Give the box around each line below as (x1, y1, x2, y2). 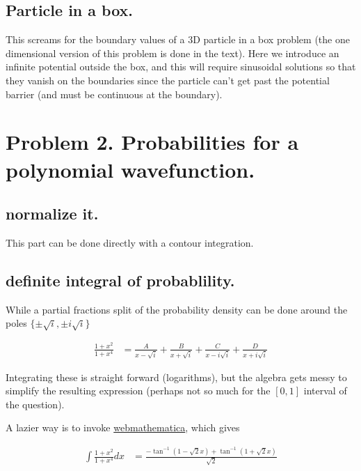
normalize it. (6, 203, 99, 224)
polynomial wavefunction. (6, 155, 255, 183)
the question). (6, 396, 65, 411)
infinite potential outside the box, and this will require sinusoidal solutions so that (6, 59, 356, 74)
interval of (303, 383, 347, 398)
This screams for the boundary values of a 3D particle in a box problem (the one (6, 32, 350, 47)
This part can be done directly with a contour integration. (6, 235, 254, 249)
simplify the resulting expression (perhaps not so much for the (6, 383, 271, 398)
